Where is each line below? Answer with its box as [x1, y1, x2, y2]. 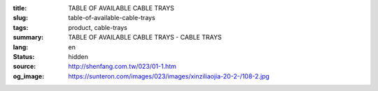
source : [13, 63, 36, 71]
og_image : [13, 72, 45, 80]
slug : [13, 14, 28, 22]
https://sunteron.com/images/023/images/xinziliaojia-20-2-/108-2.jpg [68, 72, 269, 80]
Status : [13, 52, 35, 60]
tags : [13, 23, 29, 31]
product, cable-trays [68, 23, 127, 31]
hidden [68, 52, 89, 60]
